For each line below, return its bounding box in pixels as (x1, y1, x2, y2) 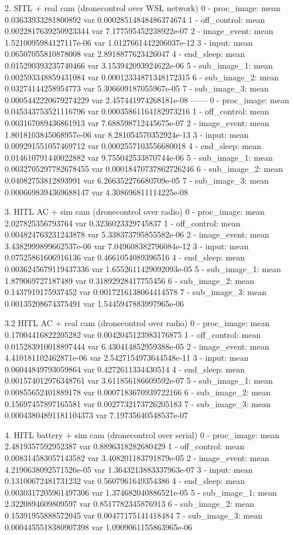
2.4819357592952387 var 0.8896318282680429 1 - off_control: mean (5, 440, 245, 452)
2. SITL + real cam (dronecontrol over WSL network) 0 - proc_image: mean (5, 2, 281, 13)
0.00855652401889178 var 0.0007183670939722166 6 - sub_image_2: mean (5, 386, 271, 398)
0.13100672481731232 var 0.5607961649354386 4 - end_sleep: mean (5, 475, 245, 487)
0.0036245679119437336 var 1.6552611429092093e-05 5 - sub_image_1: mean (5, 263, 281, 275)
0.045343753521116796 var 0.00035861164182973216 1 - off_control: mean (5, 105, 269, 117)
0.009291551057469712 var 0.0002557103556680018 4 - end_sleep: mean (5, 140, 261, 152)
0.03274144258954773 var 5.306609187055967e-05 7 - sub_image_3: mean (5, 82, 269, 94)
